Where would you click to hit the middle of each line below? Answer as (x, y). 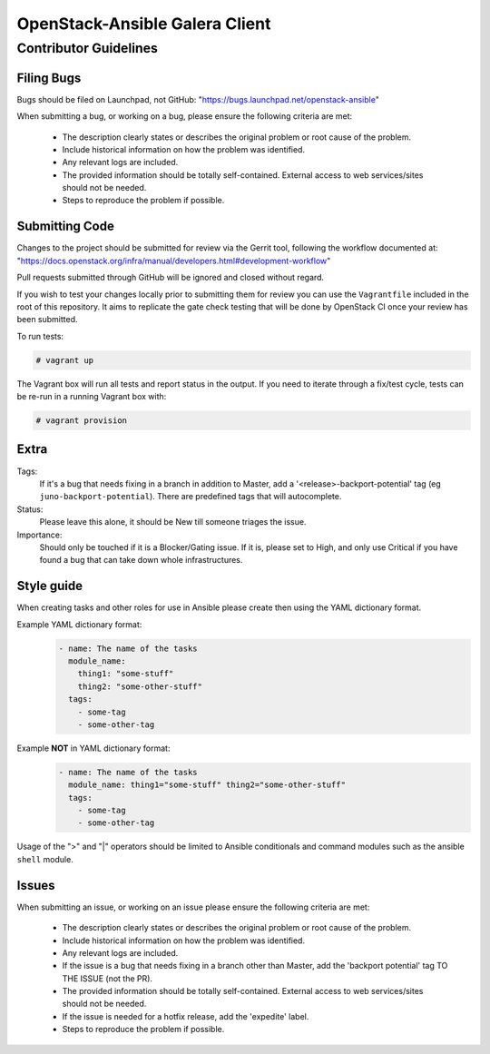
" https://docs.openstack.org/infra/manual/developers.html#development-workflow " (174, 261)
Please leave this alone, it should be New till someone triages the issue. (173, 522)
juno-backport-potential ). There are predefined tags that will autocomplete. (191, 497)
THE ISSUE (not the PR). (108, 978)
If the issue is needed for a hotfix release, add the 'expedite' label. (186, 1016)
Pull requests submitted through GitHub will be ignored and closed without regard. (171, 278)
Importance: (39, 535)
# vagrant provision (81, 421)
